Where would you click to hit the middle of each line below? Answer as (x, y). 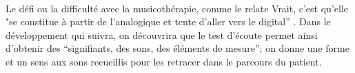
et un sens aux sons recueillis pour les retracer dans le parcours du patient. (164, 61)
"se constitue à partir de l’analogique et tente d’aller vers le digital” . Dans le (168, 21)
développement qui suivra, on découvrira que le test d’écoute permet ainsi (162, 34)
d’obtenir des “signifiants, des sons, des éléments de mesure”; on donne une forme (177, 48)
